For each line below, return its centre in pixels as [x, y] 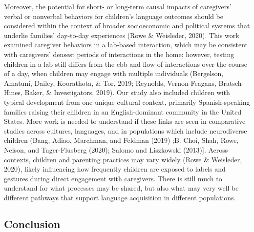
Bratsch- [231, 83]
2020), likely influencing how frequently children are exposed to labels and [115, 169]
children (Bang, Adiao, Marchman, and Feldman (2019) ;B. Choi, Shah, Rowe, [121, 140]
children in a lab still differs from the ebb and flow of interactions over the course [126, 64]
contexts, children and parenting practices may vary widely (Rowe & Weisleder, [123, 159]
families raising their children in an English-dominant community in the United [123, 111]
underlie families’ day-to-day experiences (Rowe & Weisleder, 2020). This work [122, 35]
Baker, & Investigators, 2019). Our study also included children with [127, 92]
